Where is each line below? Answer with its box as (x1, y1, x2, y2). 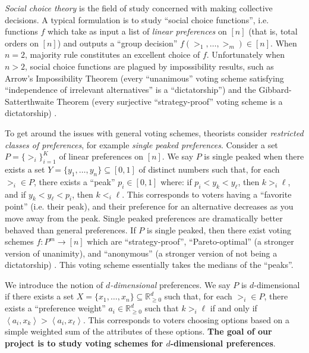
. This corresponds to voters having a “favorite (122, 188, 292, 200)
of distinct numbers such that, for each (138, 163, 280, 175)
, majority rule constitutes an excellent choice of (25, 48, 200, 61)
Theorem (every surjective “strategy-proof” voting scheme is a (56, 95, 283, 107)
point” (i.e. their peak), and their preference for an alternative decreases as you (5, 200, 294, 213)
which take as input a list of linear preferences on (47, 25, 227, 38)
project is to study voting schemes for (5, 336, 163, 349)
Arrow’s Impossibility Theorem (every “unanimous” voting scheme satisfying (5, 71, 284, 84)
